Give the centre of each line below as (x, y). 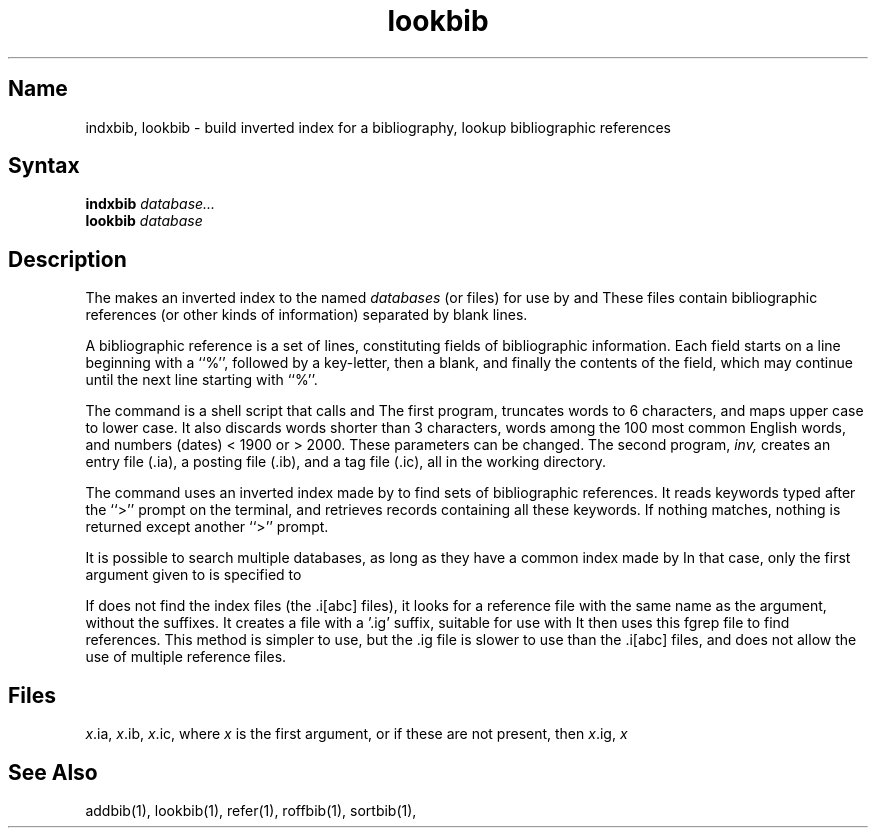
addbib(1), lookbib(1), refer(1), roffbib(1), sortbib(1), (251, 810)
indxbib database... (150, 204)
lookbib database (144, 221)
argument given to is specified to (193, 575)
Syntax (44, 166)
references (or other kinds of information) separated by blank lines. (306, 315)
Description (67, 259)
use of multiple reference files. (186, 657)
